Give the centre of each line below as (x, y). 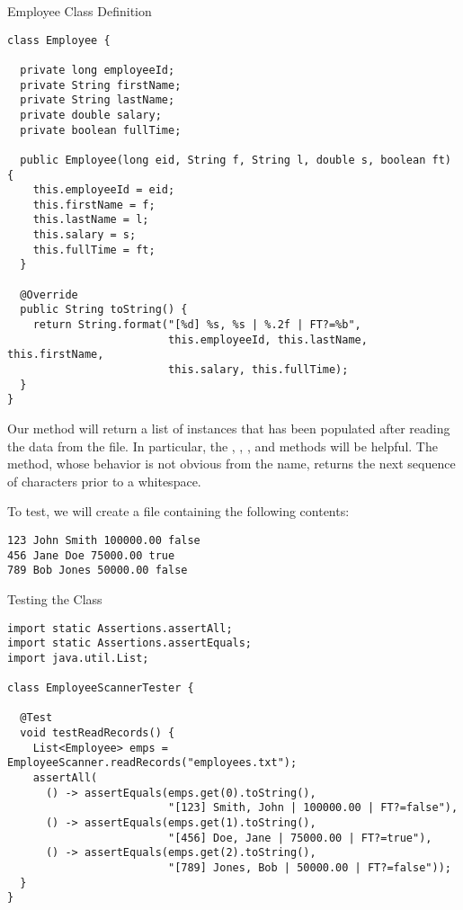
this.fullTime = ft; (94, 250)
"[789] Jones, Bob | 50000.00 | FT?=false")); (309, 868)
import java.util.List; (78, 658)
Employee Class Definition (80, 11)
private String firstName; (101, 85)
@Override (49, 294)
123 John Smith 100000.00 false (104, 540)
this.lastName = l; (91, 220)
